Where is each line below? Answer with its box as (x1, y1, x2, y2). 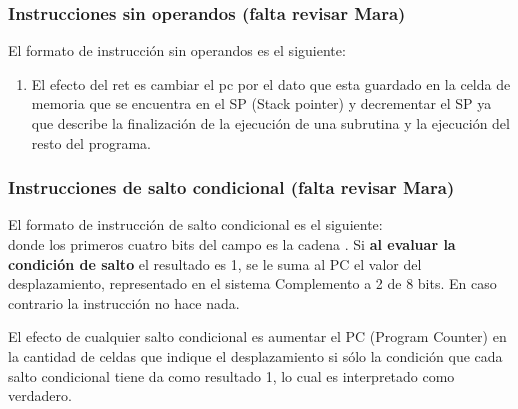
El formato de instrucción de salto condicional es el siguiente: (8, 214, 383, 235)
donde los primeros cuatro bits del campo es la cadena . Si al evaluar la (8, 234, 456, 254)
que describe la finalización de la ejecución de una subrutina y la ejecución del (31, 113, 510, 133)
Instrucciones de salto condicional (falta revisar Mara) (8, 175, 455, 200)
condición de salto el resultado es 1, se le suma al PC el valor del (8, 253, 422, 274)
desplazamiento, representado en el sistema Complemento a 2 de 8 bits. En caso (8, 273, 497, 294)
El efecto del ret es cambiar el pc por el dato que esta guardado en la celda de (31, 73, 511, 94)
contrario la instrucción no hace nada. (8, 292, 240, 313)
